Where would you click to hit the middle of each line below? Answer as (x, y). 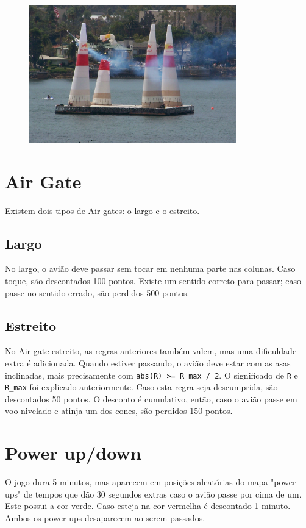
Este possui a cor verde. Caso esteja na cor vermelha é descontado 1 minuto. (148, 506)
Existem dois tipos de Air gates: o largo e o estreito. (102, 210)
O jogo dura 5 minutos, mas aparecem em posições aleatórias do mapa (137, 482)
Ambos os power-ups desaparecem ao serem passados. (105, 517)
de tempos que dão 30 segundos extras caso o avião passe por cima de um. (162, 494)
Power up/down (73, 453)
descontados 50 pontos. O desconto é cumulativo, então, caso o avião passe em (151, 398)
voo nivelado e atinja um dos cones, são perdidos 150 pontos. (119, 411)
